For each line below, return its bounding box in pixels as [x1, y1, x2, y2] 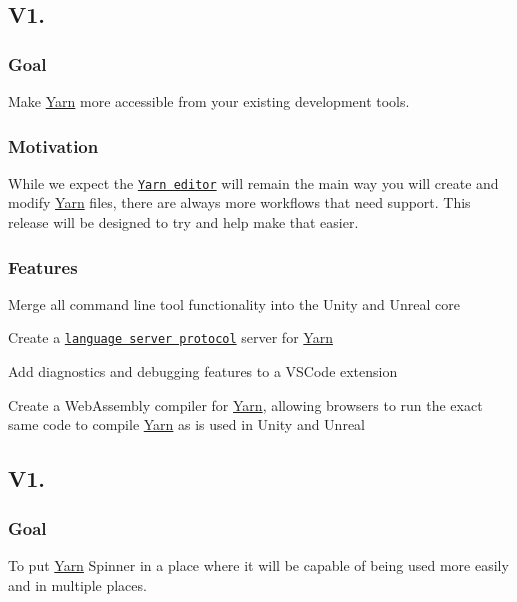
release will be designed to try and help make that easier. [8, 212, 359, 233]
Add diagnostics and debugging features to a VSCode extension [8, 361, 398, 382]
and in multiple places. [8, 574, 147, 595]
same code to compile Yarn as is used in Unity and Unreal [8, 414, 365, 435]
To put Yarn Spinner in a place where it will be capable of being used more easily [8, 554, 509, 575]
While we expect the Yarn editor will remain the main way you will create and [8, 172, 499, 193]
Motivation [8, 133, 99, 158]
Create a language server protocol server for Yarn [8, 327, 333, 348]
